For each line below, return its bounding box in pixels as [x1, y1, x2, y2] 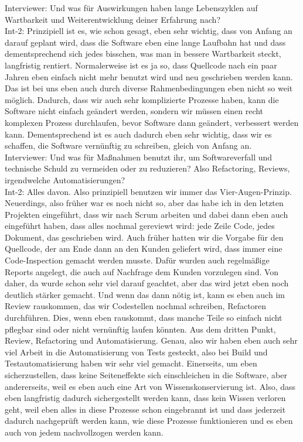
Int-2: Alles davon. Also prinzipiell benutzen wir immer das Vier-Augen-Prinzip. [5, 185, 292, 197]
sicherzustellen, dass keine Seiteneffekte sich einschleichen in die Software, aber [5, 369, 287, 381]
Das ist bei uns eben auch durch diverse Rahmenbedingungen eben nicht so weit [5, 82, 293, 94]
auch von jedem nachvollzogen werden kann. [5, 426, 164, 438]
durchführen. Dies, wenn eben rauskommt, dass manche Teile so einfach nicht [5, 311, 282, 324]
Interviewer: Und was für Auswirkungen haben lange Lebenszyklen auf [5, 2, 258, 13]
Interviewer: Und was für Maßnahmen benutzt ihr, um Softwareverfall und [5, 150, 273, 163]
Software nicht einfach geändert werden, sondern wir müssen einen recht [5, 105, 264, 117]
